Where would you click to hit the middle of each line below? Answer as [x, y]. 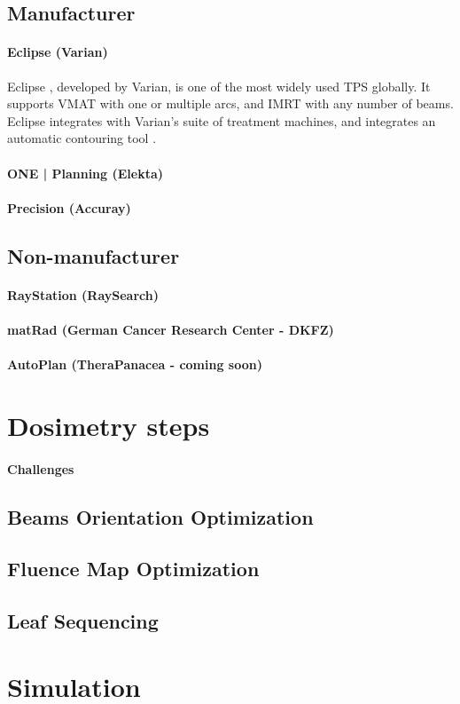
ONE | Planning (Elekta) [86, 173]
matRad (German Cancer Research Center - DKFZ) [171, 329]
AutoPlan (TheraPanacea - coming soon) [135, 364]
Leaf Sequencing [83, 621]
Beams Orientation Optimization [160, 516]
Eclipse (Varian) [58, 52]
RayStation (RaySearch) [83, 294]
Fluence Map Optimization [133, 569]
